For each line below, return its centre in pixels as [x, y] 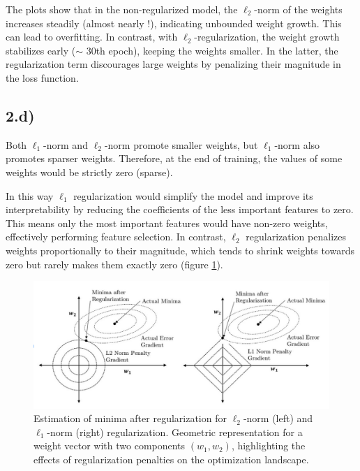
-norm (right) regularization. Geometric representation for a [175, 432]
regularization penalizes [296, 237]
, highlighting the [268, 445]
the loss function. [42, 77]
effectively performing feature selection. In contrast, [116, 237]
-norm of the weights [298, 9]
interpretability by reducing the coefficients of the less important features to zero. [180, 209]
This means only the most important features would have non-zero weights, [167, 223]
